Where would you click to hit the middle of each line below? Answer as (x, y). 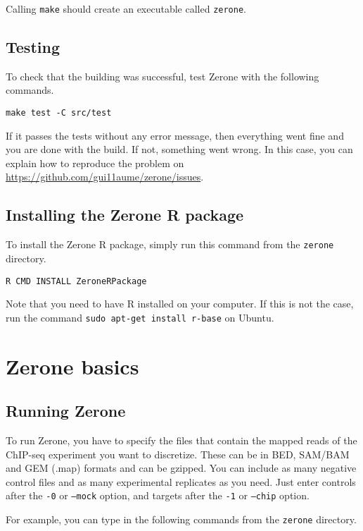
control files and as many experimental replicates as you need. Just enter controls (181, 481)
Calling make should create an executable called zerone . (126, 8)
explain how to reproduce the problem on (95, 163)
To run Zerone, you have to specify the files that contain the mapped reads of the (181, 440)
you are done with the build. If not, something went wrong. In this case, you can (179, 149)
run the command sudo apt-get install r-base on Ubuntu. (140, 317)
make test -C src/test (59, 113)
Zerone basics (72, 366)
